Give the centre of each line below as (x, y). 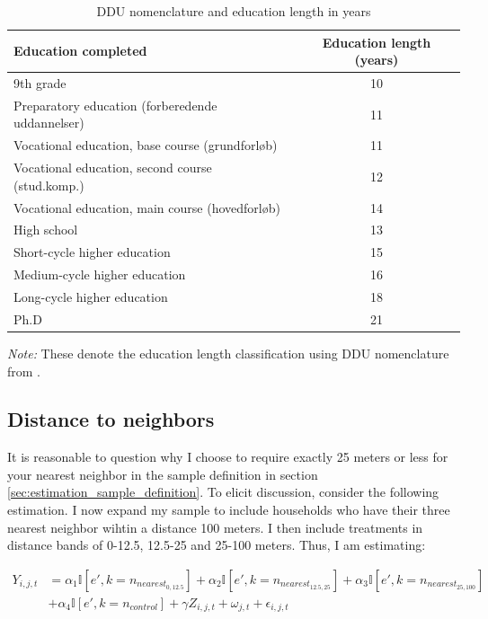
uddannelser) (49, 123)
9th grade (40, 83)
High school (46, 230)
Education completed (80, 51)
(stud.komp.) (49, 185)
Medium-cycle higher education (100, 274)
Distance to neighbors (111, 419)
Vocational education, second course (113, 168)
